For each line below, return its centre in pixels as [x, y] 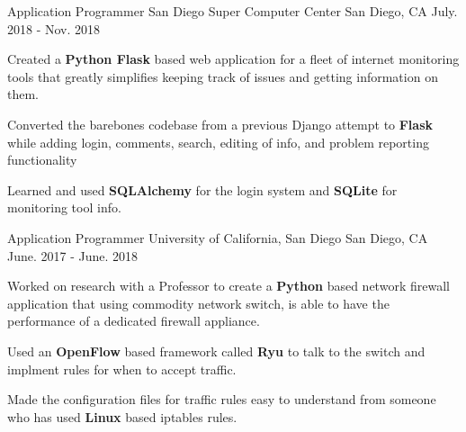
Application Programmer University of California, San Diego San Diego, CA [218, 237]
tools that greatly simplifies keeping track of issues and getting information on [223, 76]
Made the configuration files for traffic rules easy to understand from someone [222, 399]
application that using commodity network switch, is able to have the [198, 303]
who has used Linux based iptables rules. [122, 416]
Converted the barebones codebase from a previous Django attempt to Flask [220, 124]
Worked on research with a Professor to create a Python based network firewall [229, 286]
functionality [42, 160]
